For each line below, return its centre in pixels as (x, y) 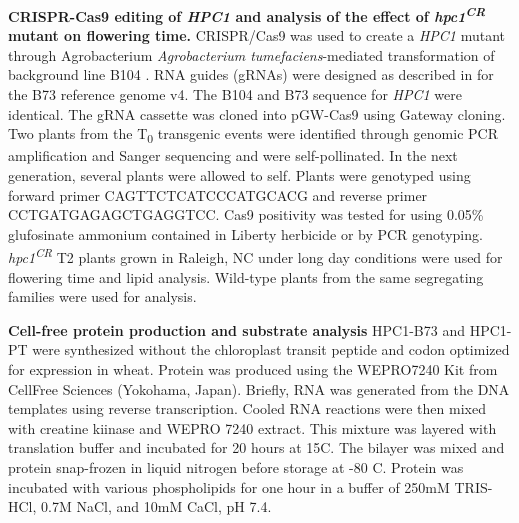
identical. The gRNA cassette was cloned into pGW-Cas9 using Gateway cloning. (257, 113)
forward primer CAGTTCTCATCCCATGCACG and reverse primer (218, 194)
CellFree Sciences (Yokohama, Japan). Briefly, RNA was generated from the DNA (259, 388)
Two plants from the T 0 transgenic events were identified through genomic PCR (253, 135)
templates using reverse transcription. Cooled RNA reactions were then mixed (247, 408)
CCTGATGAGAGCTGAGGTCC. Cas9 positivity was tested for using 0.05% (246, 214)
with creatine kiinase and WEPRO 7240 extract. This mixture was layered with (252, 427)
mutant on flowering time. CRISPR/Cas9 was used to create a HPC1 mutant (257, 35)
